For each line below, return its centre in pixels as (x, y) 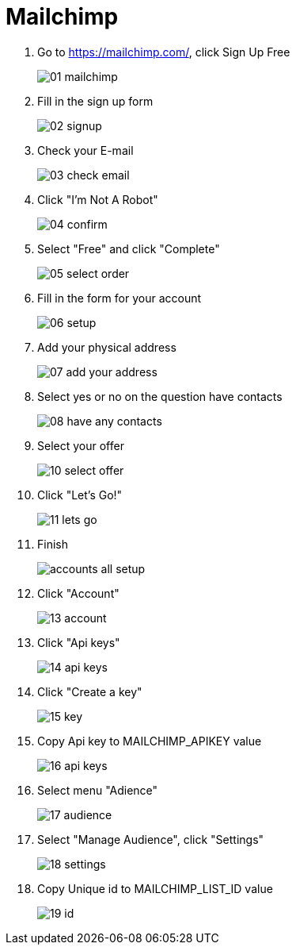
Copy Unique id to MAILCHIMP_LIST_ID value (155, 888)
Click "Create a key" (90, 691)
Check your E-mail (85, 150)
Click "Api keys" (79, 642)
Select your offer (81, 445)
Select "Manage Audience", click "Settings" (151, 839)
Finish (53, 544)
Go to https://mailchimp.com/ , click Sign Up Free (164, 52)
